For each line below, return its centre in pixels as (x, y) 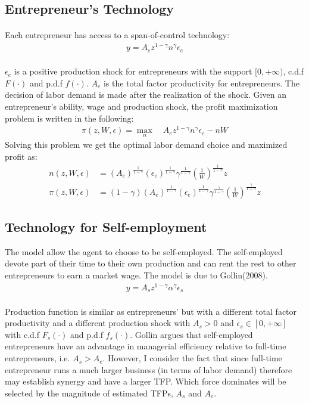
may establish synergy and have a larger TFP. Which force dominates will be (146, 381)
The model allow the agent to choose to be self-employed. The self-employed (144, 251)
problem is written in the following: (69, 118)
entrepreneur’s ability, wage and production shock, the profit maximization (141, 106)
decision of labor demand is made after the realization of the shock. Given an (146, 94)
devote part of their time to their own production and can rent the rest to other (151, 263)
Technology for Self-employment (106, 226)
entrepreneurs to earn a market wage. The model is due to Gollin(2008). (136, 275)
